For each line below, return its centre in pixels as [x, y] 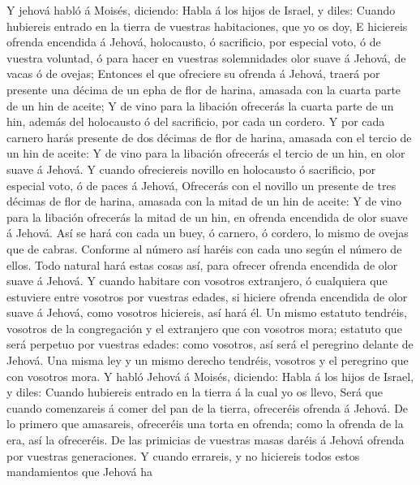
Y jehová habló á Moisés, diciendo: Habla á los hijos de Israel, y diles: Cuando [201, 10]
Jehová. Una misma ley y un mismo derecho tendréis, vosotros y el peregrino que [208, 360]
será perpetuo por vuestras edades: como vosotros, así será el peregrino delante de [210, 344]
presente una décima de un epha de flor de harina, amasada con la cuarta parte [204, 89]
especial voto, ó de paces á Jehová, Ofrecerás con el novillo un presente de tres [201, 185]
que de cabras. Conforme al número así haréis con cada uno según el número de [204, 248]
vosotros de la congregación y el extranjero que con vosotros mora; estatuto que [204, 328]
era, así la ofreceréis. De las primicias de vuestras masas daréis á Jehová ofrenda [206, 440]
